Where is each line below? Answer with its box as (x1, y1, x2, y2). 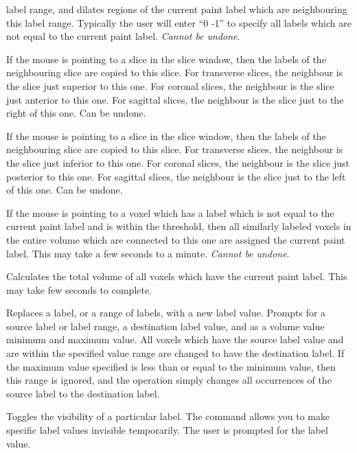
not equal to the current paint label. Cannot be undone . (6, 29, 240, 43)
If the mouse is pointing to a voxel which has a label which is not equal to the (6, 205, 334, 220)
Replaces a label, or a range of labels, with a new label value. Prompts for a (6, 305, 326, 320)
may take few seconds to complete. (6, 282, 152, 297)
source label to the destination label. (6, 386, 160, 400)
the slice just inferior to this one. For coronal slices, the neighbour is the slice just (6, 155, 349, 170)
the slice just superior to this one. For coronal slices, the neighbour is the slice (6, 78, 334, 93)
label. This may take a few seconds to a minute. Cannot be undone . (6, 246, 290, 260)
